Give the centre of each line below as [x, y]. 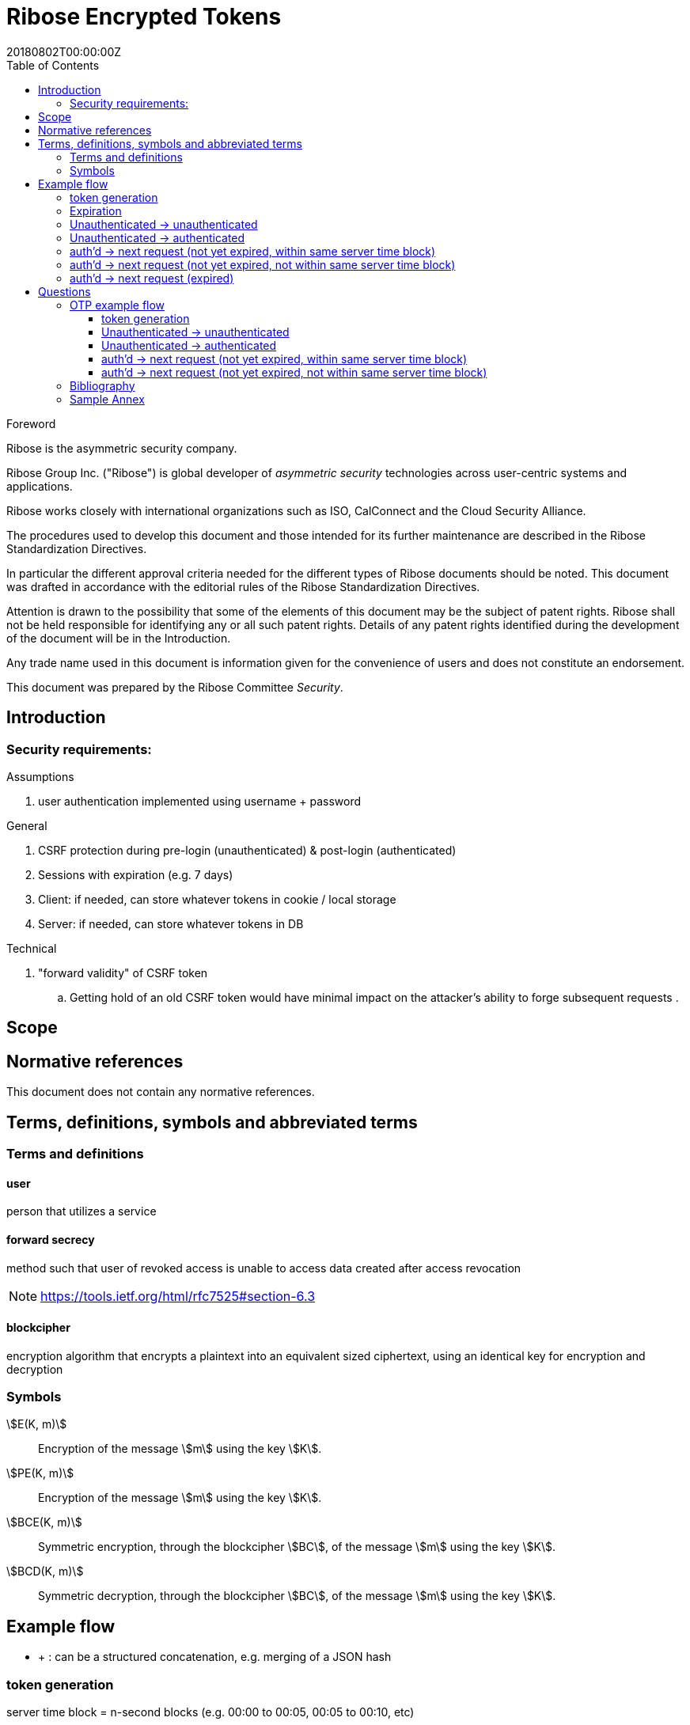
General [27, 825]
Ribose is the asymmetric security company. [122, 448]
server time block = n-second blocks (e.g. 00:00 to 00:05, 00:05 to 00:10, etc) [210, 1712]
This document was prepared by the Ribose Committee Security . [175, 687]
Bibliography [102, 385]
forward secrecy [51, 1239]
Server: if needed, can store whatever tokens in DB [171, 923]
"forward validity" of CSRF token [123, 972]
